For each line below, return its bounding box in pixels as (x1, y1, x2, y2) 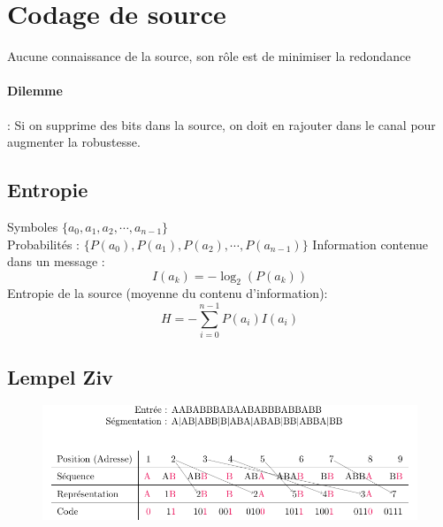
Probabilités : (7, 234, 80, 253)
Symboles (7, 217, 58, 235)
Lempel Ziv (7, 363, 113, 390)
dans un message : (7, 252, 105, 271)
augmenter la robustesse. (7, 133, 141, 151)
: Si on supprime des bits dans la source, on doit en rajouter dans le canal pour (7, 115, 436, 134)
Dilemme (7, 81, 63, 100)
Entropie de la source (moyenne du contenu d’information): (7, 284, 328, 302)
